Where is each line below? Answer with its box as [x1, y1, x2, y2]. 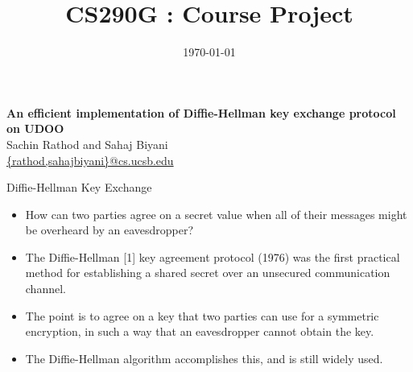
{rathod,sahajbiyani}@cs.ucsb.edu [6, 151, 174, 168]
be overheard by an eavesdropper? [25, 221, 194, 238]
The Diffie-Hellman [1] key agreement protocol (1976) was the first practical [25, 248, 400, 265]
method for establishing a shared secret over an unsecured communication [25, 264, 390, 281]
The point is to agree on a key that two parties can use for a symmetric [25, 307, 379, 324]
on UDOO [6, 120, 64, 137]
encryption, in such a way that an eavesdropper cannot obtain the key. [25, 323, 374, 340]
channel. [25, 280, 66, 297]
